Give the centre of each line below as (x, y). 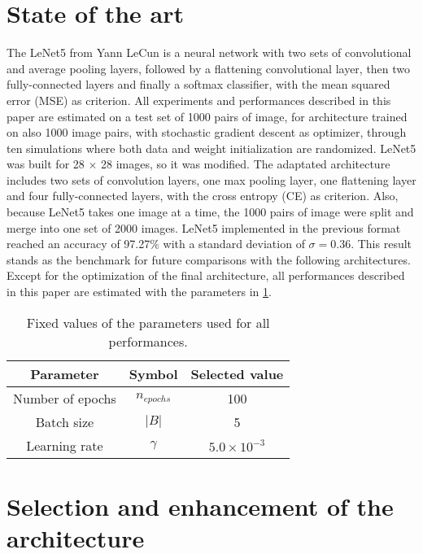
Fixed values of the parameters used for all (148, 322)
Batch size (65, 421)
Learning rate (65, 445)
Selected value (237, 373)
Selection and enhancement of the (200, 506)
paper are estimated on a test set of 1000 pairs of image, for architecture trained (207, 116)
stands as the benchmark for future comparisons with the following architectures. (209, 259)
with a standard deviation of (234, 244)
